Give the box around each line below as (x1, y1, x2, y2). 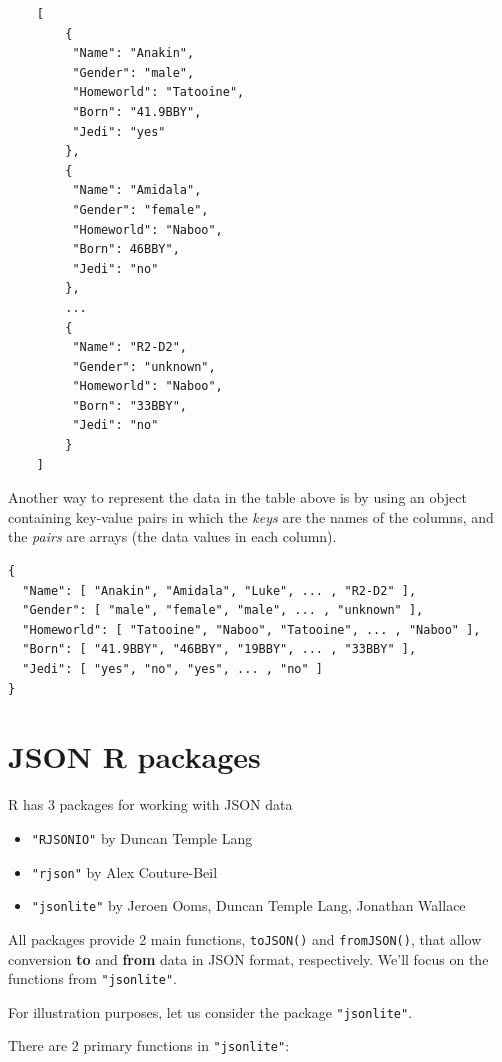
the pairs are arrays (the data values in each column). (8, 526, 337, 547)
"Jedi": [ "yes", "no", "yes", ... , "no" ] (22, 662, 323, 676)
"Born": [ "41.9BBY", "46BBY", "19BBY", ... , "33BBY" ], (22, 642, 417, 657)
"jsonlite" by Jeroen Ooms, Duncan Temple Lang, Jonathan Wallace (31, 895, 466, 916)
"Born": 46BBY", (72, 242, 180, 257)
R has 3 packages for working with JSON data (8, 794, 293, 815)
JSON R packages (8, 736, 261, 777)
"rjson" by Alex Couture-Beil (31, 861, 218, 882)
